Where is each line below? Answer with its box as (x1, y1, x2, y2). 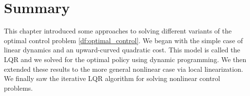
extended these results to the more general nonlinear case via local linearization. (4, 64, 243, 74)
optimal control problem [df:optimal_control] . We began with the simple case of (4, 35, 243, 45)
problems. (4, 82, 33, 93)
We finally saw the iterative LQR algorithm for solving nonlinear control (4, 73, 220, 83)
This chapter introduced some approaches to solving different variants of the (4, 26, 232, 36)
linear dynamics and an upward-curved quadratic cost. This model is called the (4, 45, 240, 55)
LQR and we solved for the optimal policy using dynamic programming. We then (4, 54, 247, 64)
